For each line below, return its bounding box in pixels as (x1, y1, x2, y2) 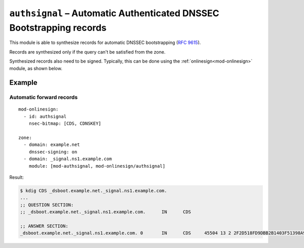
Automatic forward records (9, 94, 78, 101)
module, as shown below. (9, 65, 63, 71)
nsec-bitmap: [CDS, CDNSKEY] (28, 121, 101, 126)
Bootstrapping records (9, 22, 106, 33)
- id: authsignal (23, 114, 67, 119)
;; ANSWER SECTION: (20, 223, 68, 229)
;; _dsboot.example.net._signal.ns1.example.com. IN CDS (20, 209, 192, 215)
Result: (9, 174, 24, 180)
